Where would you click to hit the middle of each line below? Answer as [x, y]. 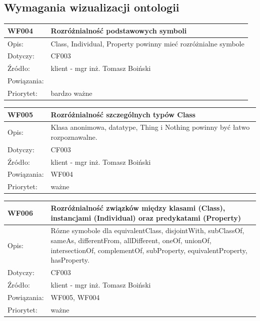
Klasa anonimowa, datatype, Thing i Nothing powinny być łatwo [150, 127]
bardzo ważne [71, 93]
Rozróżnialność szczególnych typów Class [123, 114]
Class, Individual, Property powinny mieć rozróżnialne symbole [147, 43]
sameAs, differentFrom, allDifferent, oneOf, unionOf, [131, 240]
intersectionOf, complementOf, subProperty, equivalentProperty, [149, 250]
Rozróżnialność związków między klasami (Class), [138, 207]
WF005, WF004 [75, 297]
